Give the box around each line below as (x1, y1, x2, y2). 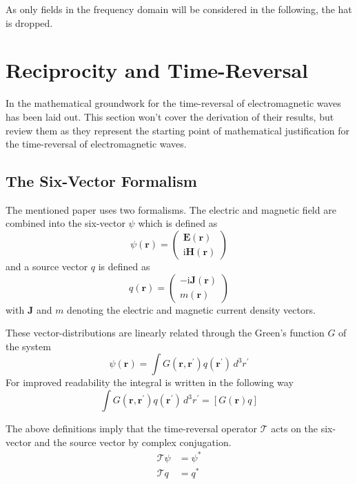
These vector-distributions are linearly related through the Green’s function (6, 325, 325, 340)
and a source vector (6, 259, 88, 274)
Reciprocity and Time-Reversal (6, 56, 309, 84)
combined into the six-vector (6, 216, 125, 230)
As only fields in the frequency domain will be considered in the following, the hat (6, 2, 352, 16)
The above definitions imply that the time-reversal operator (6, 421, 258, 436)
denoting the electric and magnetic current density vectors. (67, 302, 316, 316)
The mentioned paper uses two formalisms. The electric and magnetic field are (6, 202, 336, 216)
